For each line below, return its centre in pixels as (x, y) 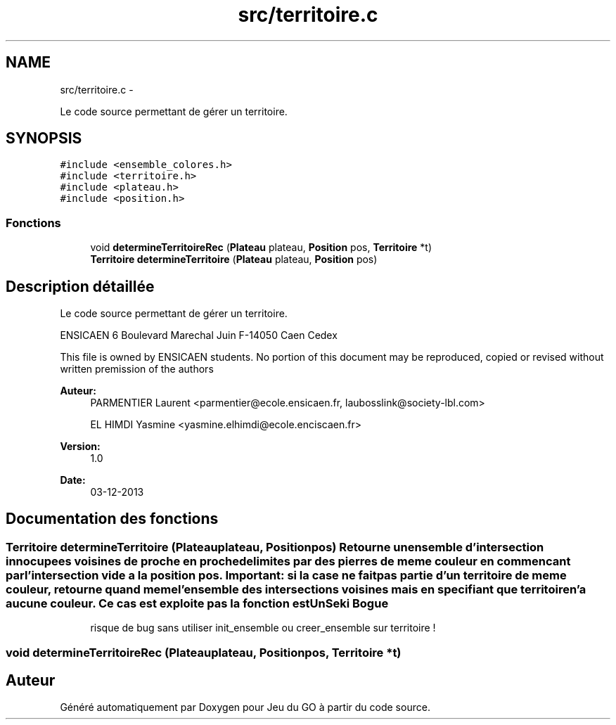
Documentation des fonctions (112, 519)
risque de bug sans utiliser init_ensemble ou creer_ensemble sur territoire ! (263, 628)
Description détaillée (80, 286)
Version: (80, 447)
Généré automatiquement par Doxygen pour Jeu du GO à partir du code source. (245, 707)
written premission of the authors (137, 369)
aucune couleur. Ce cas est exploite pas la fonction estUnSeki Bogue (197, 603)
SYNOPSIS (44, 139)
